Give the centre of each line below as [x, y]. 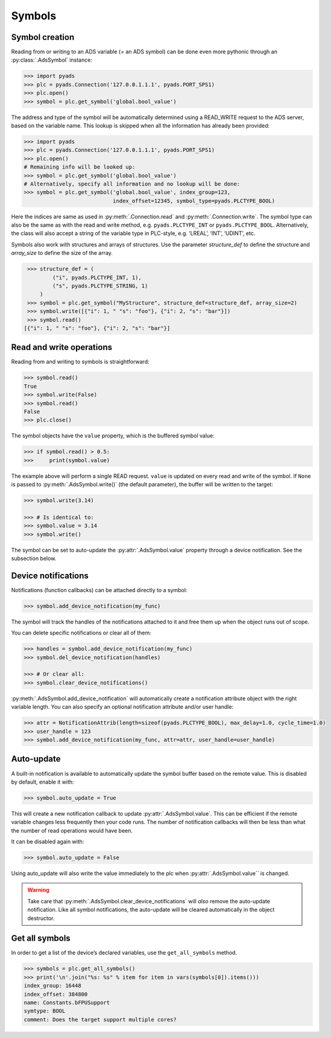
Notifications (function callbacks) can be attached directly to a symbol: [99, 590]
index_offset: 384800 [56, 994]
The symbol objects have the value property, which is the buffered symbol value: [113, 436]
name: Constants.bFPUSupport [67, 1003]
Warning [38, 890]
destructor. [41, 918]
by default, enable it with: [43, 782]
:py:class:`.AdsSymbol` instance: [52, 60]
